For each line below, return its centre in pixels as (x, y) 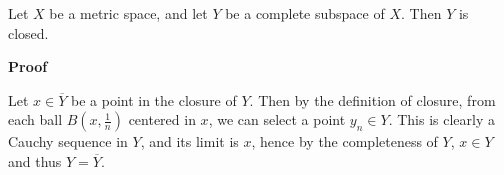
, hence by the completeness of (344, 141)
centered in (162, 119)
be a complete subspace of (305, 13)
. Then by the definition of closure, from (372, 99)
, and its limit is (189, 141)
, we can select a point (277, 119)
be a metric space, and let (128, 13)
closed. (28, 32)
